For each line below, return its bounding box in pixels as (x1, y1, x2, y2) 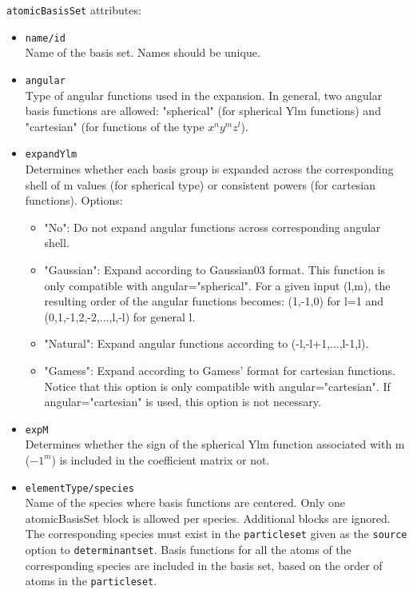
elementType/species (25, 482, 134, 494)
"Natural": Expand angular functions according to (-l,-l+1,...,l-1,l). (44, 335, 369, 352)
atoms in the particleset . (25, 572, 157, 589)
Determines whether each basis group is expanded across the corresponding (25, 161, 394, 177)
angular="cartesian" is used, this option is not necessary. (44, 393, 321, 410)
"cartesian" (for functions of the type (25, 118, 205, 134)
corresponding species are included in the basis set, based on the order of (25, 556, 383, 573)
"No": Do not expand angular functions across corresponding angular (44, 218, 381, 235)
